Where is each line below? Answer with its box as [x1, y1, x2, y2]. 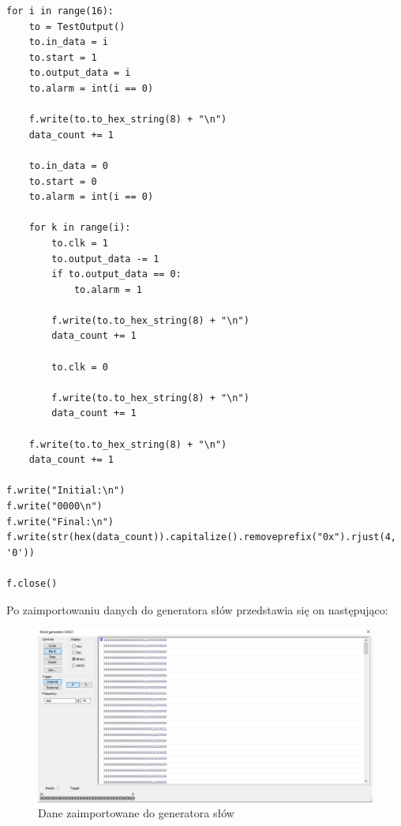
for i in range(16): [6, 6, 114, 17]
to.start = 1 [28, 51, 97, 63]
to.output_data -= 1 [51, 253, 159, 265]
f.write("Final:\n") [6, 516, 114, 528]
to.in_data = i [28, 36, 108, 48]
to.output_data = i [28, 67, 131, 79]
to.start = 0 [28, 175, 97, 187]
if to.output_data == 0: [51, 268, 182, 280]
